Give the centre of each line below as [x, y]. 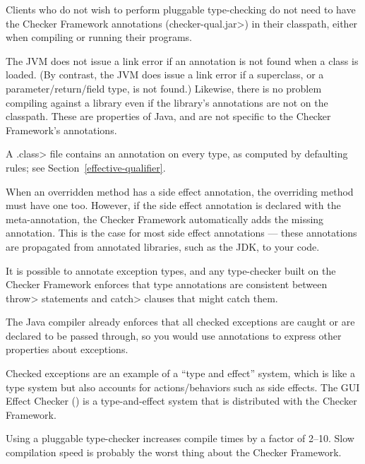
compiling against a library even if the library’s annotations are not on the [167, 102]
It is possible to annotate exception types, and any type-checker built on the [171, 270]
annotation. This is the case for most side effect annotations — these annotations [181, 233]
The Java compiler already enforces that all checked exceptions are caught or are [180, 322]
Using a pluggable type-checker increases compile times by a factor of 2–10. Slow [180, 438]
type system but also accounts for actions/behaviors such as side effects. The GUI [183, 387]
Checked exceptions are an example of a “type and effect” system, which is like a [180, 373]
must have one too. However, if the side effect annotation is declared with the [173, 205]
